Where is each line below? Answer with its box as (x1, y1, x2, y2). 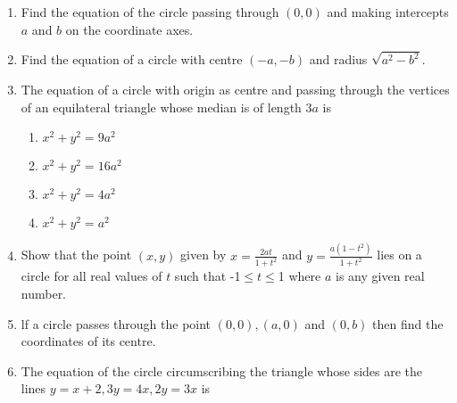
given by (180, 245, 227, 264)
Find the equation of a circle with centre (21, 50, 243, 69)
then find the (372, 314, 444, 333)
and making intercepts (327, 3, 449, 21)
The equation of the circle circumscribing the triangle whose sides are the (21, 361, 423, 380)
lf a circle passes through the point (21, 314, 212, 333)
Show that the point (21, 245, 132, 264)
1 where (278, 267, 321, 285)
